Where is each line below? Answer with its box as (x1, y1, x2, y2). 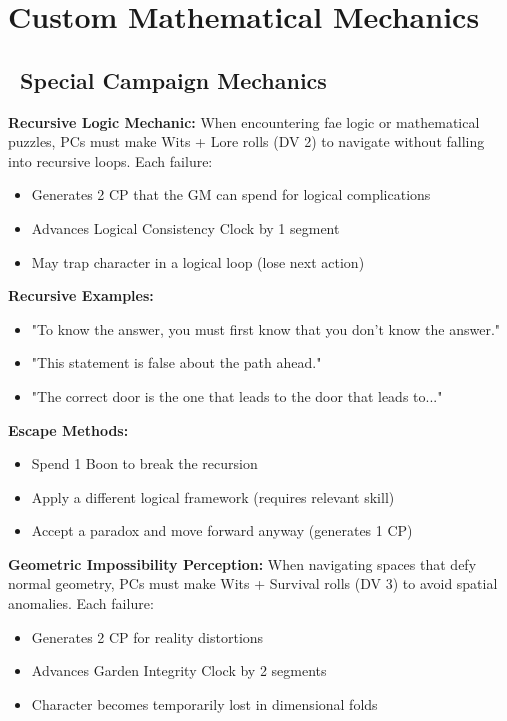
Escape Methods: (8, 419, 129, 440)
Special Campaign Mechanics (20, 64, 327, 95)
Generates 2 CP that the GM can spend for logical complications (31, 184, 431, 205)
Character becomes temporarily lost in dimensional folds (31, 693, 378, 714)
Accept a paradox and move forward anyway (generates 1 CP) (31, 520, 413, 541)
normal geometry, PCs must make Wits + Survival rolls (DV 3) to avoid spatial (8, 573, 498, 594)
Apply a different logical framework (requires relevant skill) (31, 486, 395, 507)
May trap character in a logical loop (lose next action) (31, 251, 365, 272)
